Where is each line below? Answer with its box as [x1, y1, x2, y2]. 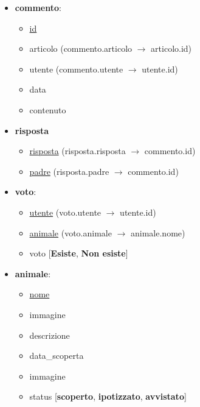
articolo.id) [151, 42, 192, 55]
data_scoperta [29, 349, 84, 362]
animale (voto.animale [29, 226, 112, 239]
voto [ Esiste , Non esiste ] [29, 247, 128, 260]
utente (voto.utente [29, 205, 102, 218]
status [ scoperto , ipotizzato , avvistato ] [29, 390, 187, 403]
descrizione [29, 328, 70, 341]
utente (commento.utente [29, 62, 123, 75]
